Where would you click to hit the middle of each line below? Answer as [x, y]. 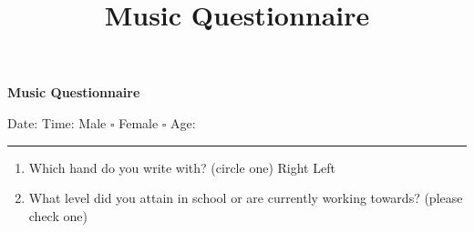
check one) [58, 215]
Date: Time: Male [57, 122]
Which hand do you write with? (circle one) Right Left [182, 167]
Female [139, 122]
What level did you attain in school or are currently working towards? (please [246, 198]
